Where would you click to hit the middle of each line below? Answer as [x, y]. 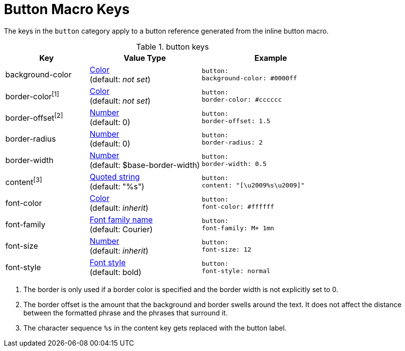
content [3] [24, 182]
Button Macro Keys [67, 9]
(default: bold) [116, 272]
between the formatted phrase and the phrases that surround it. [126, 313]
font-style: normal [236, 271]
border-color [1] [32, 96]
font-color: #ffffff [238, 206]
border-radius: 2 [232, 142]
